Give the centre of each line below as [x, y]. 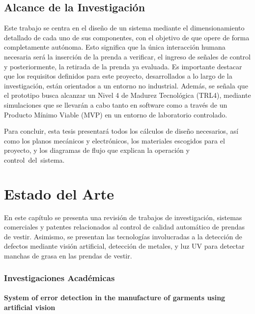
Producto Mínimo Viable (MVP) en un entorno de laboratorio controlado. [116, 114]
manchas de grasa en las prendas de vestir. [68, 256]
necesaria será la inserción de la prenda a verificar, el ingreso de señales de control [127, 56]
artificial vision [30, 307]
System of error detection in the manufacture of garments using [115, 298]
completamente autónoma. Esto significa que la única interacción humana [115, 47]
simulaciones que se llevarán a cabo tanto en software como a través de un [116, 104]
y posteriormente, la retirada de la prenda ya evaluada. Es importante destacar [123, 66]
